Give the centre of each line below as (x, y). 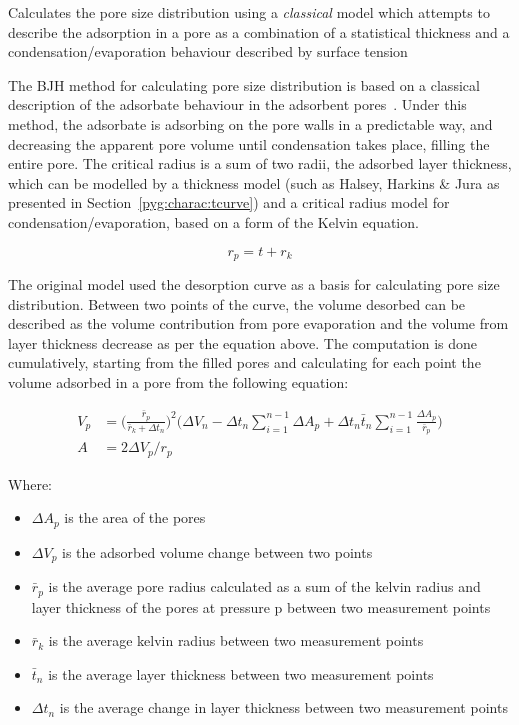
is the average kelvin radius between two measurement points (236, 640)
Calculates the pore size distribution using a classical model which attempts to (249, 12)
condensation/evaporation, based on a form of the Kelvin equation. (213, 221)
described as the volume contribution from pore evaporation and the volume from (258, 323)
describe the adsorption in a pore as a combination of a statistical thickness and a (259, 31)
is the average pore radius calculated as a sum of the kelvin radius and (264, 586)
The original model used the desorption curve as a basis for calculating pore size (254, 283)
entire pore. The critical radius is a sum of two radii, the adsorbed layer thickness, (260, 163)
